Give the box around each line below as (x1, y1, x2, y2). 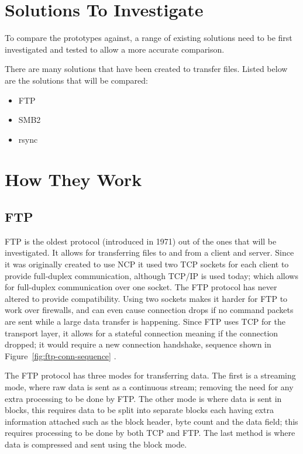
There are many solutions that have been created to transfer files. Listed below (5, 63, 288, 75)
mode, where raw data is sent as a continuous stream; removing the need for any (5, 380, 294, 393)
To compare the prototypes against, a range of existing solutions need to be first (5, 32, 292, 44)
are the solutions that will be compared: (5, 74, 148, 86)
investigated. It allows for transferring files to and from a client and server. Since (5, 246, 294, 259)
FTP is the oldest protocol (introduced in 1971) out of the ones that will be (5, 235, 277, 247)
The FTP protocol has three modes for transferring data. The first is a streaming (5, 369, 296, 381)
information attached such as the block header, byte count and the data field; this (5, 415, 298, 427)
